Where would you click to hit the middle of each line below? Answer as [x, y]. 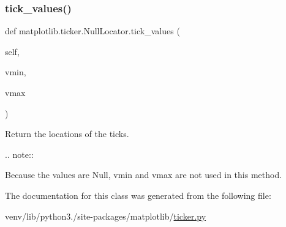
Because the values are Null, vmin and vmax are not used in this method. [144, 175]
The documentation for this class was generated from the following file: [138, 195]
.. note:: [19, 154]
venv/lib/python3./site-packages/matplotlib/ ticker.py [106, 216]
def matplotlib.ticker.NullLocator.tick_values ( [92, 31]
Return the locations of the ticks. [67, 134]
